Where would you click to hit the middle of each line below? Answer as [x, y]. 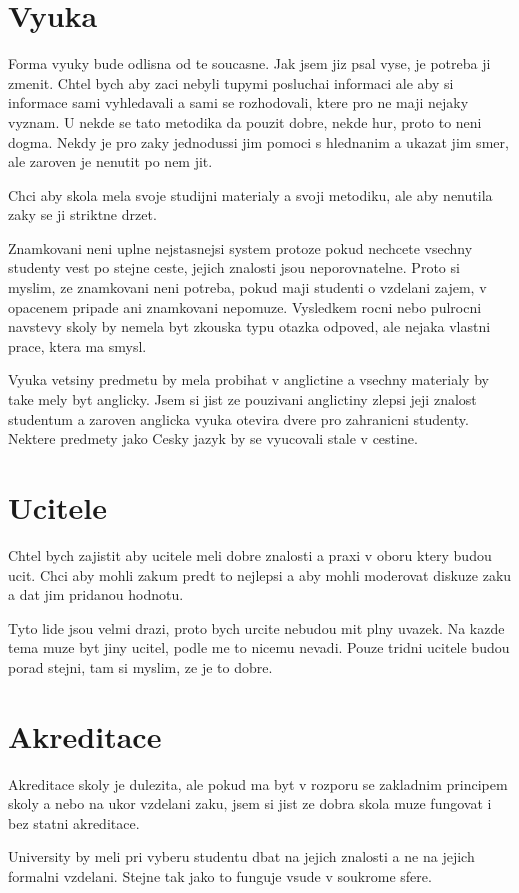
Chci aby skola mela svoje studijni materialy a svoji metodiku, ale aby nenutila [250, 194]
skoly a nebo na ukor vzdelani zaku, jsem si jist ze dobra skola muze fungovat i [250, 803]
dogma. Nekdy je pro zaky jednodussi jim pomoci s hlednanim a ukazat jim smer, [258, 141]
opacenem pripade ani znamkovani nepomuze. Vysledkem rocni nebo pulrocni [245, 306]
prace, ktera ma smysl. [77, 345]
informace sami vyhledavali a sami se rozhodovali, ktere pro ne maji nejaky [238, 102]
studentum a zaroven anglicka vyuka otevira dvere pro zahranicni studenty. [238, 418]
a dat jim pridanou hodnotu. [96, 594]
